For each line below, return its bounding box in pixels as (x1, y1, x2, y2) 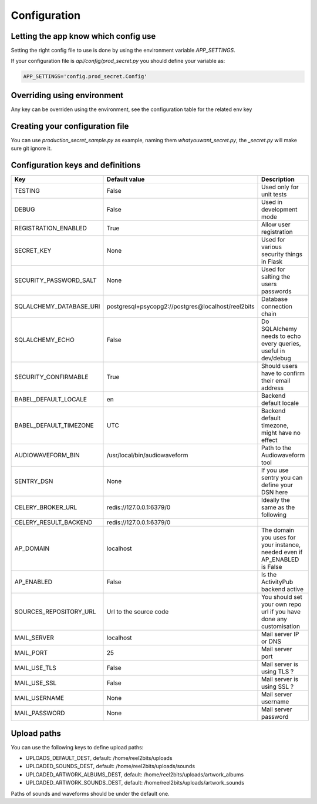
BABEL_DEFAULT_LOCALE (14, 396, 87, 404)
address (261, 384, 284, 392)
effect (261, 436, 278, 444)
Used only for (261, 183, 299, 191)
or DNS (261, 638, 282, 646)
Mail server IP (261, 630, 299, 638)
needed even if (261, 548, 303, 557)
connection (261, 303, 293, 311)
